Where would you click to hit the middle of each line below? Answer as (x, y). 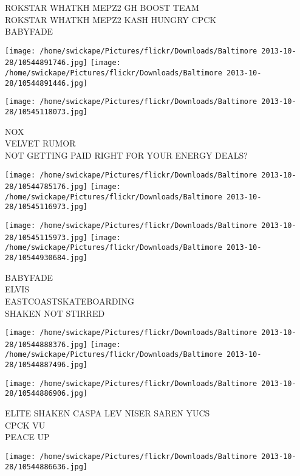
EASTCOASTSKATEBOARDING (70, 301)
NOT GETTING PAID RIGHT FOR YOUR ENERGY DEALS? (126, 155)
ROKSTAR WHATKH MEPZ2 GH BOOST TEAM (102, 7)
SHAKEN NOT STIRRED (55, 313)
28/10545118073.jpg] (46, 112)
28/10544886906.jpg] (46, 394)
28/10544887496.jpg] (46, 365)
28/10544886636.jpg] (46, 467)
